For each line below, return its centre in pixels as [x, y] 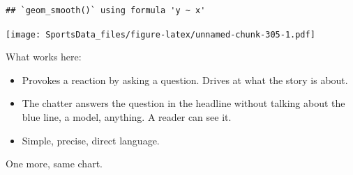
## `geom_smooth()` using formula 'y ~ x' [106, 10]
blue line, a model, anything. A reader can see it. [127, 117]
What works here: [44, 57]
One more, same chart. [54, 164]
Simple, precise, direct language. [91, 140]
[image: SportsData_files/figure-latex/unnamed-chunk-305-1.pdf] [160, 34]
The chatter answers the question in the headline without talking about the [183, 103]
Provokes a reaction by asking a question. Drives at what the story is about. [185, 80]
